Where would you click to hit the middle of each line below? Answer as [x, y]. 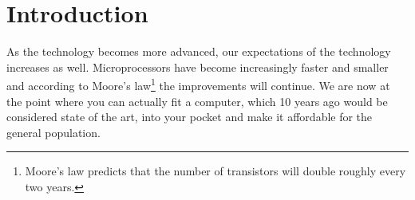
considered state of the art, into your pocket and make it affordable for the [190, 117]
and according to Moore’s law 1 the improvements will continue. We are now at [198, 84]
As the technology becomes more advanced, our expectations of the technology [199, 51]
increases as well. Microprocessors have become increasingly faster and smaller [198, 67]
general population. [53, 132]
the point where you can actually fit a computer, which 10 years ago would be [197, 101]
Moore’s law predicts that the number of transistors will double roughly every [215, 171]
